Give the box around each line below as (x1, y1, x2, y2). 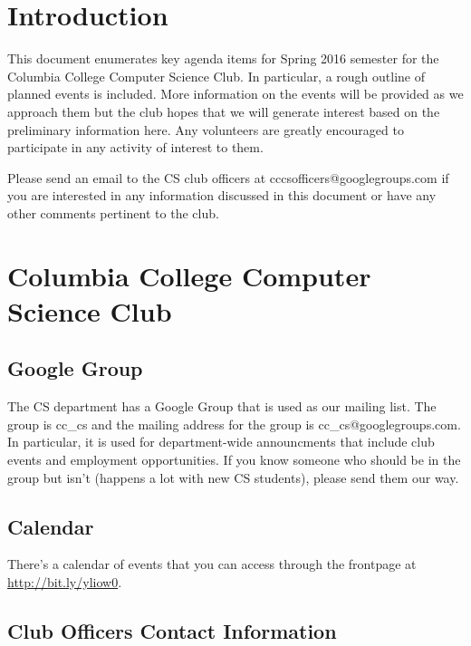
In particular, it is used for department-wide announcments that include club (7, 432, 435, 451)
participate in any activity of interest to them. (7, 138, 264, 157)
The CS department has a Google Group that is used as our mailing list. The (7, 397, 437, 416)
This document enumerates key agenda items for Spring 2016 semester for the (7, 49, 439, 68)
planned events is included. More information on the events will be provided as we (7, 84, 464, 103)
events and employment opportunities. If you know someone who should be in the (7, 450, 461, 469)
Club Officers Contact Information (7, 616, 337, 644)
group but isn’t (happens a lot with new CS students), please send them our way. (7, 468, 459, 487)
